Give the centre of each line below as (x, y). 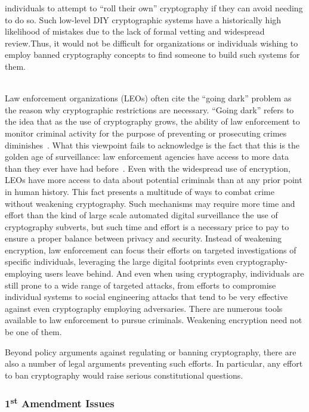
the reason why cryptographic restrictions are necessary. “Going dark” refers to (149, 109)
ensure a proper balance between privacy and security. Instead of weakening (143, 238)
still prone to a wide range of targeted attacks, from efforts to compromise (140, 285)
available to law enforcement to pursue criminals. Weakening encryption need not (154, 320)
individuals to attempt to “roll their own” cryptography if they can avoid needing (154, 8)
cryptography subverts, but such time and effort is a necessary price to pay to (147, 226)
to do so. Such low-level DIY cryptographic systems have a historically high (143, 19)
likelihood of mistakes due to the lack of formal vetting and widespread (135, 31)
